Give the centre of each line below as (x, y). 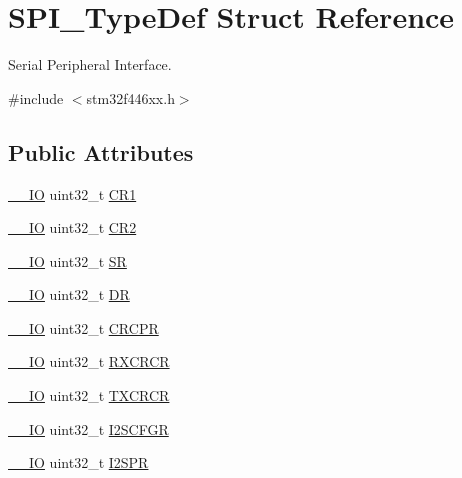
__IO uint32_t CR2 (72, 227)
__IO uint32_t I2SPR (78, 462)
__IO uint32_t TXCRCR (89, 395)
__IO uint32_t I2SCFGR (88, 428)
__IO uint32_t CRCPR (83, 327)
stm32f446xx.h (130, 97)
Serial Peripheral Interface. (90, 64)
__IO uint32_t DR (69, 294)
